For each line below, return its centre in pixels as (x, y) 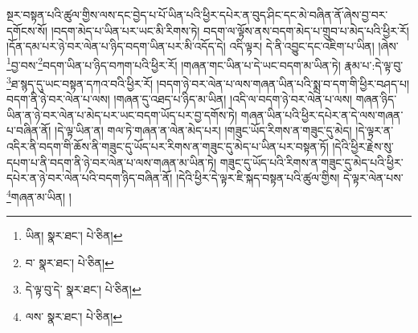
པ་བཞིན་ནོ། (29, 130)
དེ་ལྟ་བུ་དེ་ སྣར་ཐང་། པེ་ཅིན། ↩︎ (83, 289)
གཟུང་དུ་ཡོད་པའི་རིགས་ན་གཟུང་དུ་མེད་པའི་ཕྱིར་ (311, 162)
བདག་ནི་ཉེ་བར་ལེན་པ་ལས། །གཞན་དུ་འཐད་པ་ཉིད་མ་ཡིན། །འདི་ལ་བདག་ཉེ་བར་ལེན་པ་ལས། (180, 99)
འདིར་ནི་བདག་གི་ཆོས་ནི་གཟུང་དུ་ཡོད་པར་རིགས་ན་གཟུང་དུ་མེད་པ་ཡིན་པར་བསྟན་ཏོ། (168, 146)
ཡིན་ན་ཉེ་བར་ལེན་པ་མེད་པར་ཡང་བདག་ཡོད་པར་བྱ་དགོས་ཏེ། (122, 114)
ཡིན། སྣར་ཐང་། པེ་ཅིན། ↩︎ (74, 236)
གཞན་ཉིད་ (376, 99)
